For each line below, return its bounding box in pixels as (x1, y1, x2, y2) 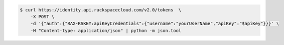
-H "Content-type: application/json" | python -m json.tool (30, 28, 182, 33)
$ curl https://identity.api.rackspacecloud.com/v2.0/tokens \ (20, 7, 182, 12)
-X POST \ (30, 14, 55, 19)
